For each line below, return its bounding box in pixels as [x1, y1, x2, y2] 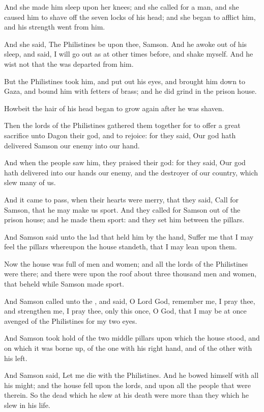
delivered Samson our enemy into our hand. [4, 140, 140, 150]
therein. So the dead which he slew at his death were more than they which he [4, 390, 249, 400]
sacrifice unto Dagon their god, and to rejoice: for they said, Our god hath [4, 130, 236, 140]
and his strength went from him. [4, 21, 105, 32]
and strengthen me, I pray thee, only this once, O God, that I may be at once [4, 305, 247, 316]
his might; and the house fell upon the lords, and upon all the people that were [4, 379, 251, 390]
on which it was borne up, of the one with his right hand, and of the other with [4, 343, 252, 353]
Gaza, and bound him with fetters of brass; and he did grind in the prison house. [4, 86, 257, 96]
